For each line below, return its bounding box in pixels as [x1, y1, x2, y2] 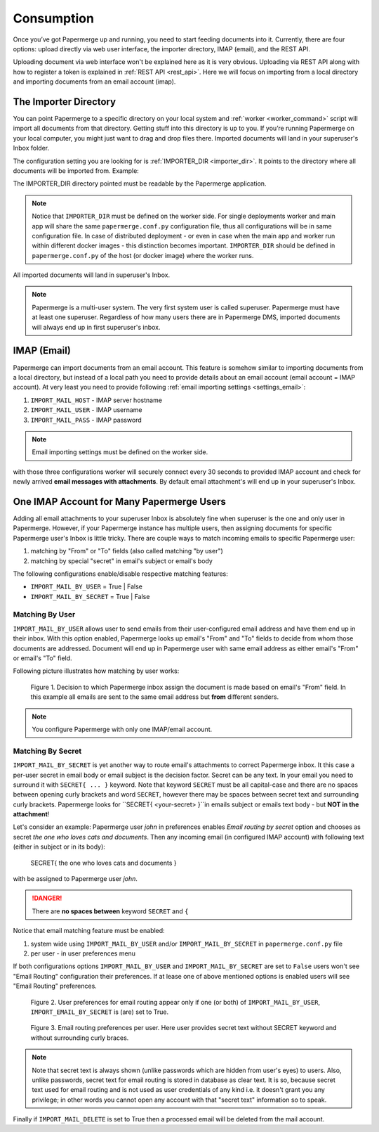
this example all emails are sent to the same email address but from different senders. [30, 693, 279, 701]
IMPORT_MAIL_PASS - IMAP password [30, 416, 142, 424]
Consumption [13, 11, 95, 26]
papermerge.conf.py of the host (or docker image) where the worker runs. [32, 251, 254, 259]
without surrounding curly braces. [30, 1034, 129, 1042]
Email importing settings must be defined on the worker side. [32, 448, 208, 456]
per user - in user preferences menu [30, 949, 136, 958]
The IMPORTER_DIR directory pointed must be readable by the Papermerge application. [13, 179, 267, 188]
